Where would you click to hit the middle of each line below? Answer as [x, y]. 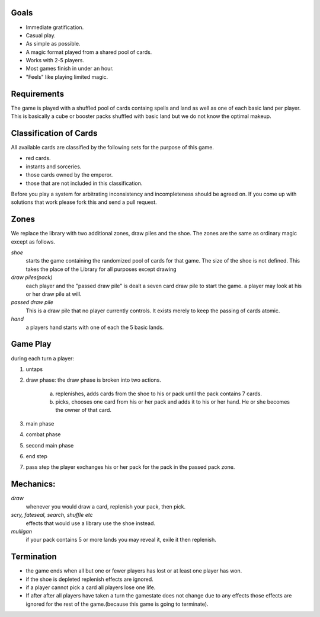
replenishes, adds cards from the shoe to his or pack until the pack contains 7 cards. [159, 394]
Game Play [31, 344]
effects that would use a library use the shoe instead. [91, 523]
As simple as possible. [53, 44]
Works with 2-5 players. [55, 60]
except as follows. [33, 242]
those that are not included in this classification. [84, 183]
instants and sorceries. [54, 167]
